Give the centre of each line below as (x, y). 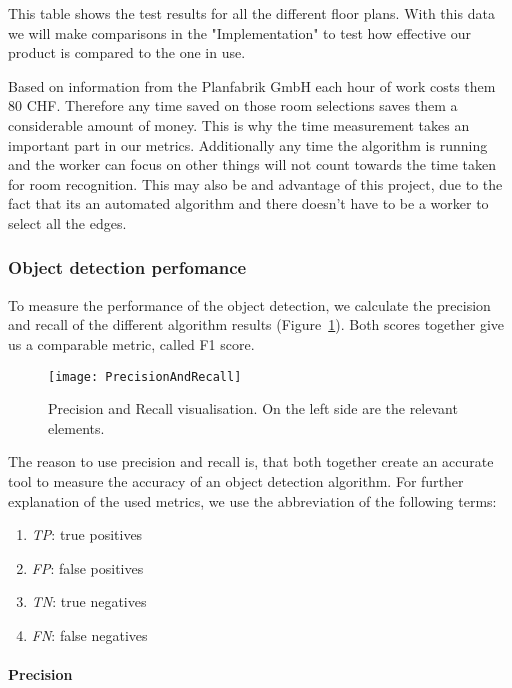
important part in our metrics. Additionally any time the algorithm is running (248, 144)
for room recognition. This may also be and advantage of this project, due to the (255, 183)
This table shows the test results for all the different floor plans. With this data (251, 13)
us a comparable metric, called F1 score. (131, 343)
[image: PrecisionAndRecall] (145, 376)
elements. (76, 427)
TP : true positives (87, 534)
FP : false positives (87, 567)
